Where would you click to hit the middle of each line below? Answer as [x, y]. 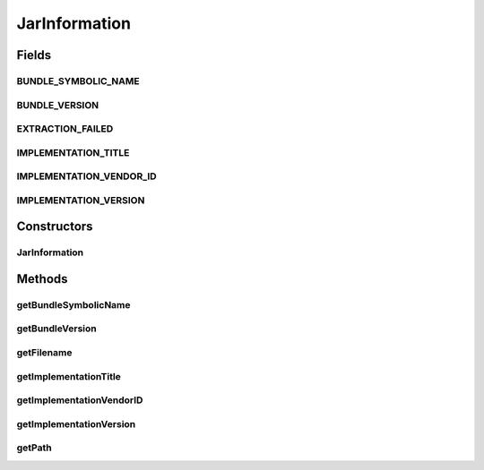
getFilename [44, 353]
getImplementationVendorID [80, 400]
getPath [35, 448]
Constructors [55, 227]
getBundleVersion [57, 329]
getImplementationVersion [76, 423]
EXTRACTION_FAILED [65, 129]
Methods [42, 279]
